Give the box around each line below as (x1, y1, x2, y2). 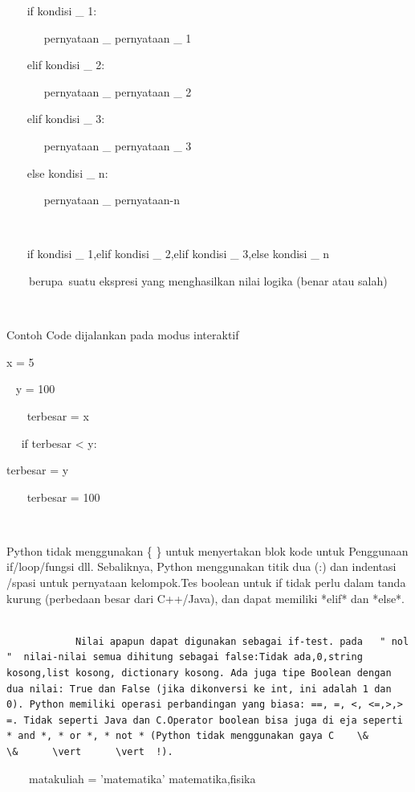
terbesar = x (26, 407, 89, 424)
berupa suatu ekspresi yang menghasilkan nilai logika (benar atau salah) (28, 272, 388, 289)
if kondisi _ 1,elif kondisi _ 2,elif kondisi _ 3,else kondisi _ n (26, 245, 330, 262)
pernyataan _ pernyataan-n (43, 191, 180, 208)
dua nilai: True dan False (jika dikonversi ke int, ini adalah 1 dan (6, 683, 392, 695)
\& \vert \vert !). (6, 746, 173, 757)
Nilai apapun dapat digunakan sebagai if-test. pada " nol (75, 635, 409, 647)
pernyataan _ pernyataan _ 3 (43, 137, 192, 154)
